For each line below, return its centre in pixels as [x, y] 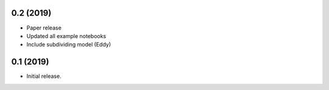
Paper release [44, 28]
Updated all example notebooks [66, 36]
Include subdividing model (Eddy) [69, 45]
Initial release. [44, 76]
